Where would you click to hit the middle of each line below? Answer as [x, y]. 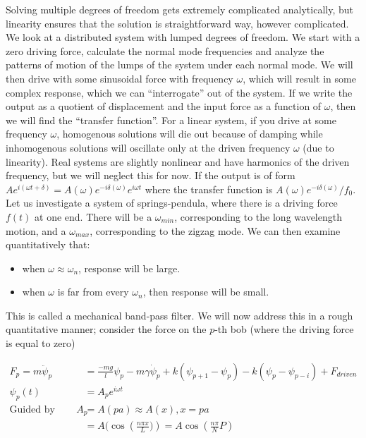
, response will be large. [129, 268]
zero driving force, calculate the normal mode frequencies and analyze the [165, 50]
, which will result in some [299, 78]
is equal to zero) [41, 343]
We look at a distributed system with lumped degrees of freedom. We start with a [183, 37]
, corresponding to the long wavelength [258, 216]
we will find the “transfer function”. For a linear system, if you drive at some [171, 120]
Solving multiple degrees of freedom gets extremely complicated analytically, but [179, 9]
